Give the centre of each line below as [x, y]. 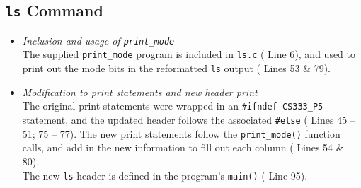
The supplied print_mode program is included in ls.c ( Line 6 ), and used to [189, 54]
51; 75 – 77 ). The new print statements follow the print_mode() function [181, 133]
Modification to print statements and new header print [140, 92]
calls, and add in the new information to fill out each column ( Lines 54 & [183, 147]
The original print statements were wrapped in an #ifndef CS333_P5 [173, 106]
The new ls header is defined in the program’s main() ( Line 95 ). [165, 175]
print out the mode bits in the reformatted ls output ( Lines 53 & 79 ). [177, 68]
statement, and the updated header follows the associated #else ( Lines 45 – [189, 119]
